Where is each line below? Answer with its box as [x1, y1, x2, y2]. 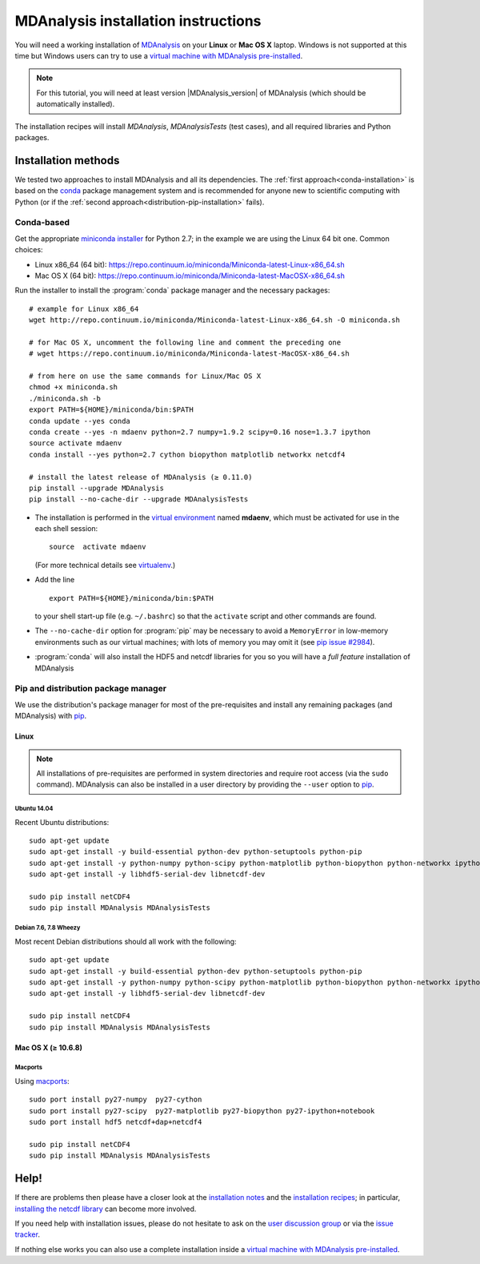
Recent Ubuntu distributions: [14, 817, 110, 827]
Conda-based [14, 217, 70, 228]
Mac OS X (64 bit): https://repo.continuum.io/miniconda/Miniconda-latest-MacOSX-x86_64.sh [34, 271, 346, 280]
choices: [14, 245, 43, 255]
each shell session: [34, 524, 98, 533]
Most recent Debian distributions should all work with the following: [14, 936, 237, 946]
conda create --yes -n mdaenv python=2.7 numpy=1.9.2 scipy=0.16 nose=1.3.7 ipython [29, 427, 371, 437]
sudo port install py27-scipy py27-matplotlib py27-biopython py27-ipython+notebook [29, 1106, 375, 1115]
